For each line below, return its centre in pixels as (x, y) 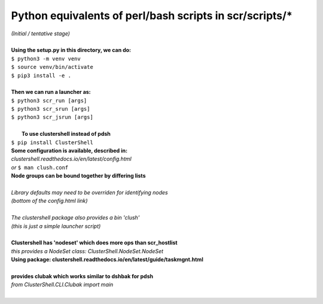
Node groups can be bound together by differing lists (78, 176)
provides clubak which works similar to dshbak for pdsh (82, 276)
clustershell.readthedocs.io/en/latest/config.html (71, 159)
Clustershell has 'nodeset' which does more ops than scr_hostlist (94, 243)
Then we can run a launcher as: (51, 92)
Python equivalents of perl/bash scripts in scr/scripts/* (152, 16)
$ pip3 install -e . (41, 75)
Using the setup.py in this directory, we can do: (71, 50)
